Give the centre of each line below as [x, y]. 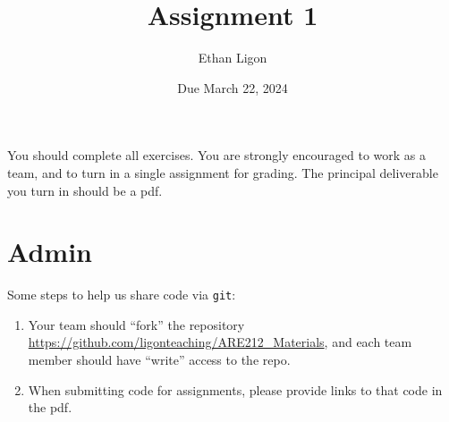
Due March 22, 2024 [233, 87]
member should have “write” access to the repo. [159, 360]
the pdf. [50, 407]
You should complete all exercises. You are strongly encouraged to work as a [216, 155]
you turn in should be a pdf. [85, 190]
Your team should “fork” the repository [136, 324]
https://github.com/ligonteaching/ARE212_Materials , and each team [220, 342]
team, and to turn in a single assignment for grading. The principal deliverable [223, 172]
